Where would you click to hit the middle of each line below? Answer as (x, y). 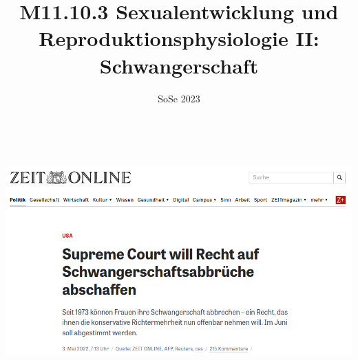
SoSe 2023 (179, 98)
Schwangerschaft (179, 65)
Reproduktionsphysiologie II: (179, 38)
